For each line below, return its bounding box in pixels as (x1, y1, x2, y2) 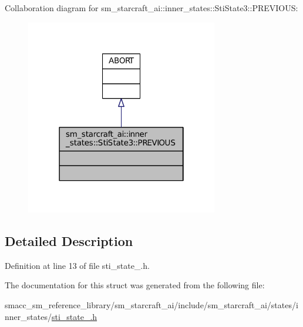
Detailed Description (5, 231, 133, 250)
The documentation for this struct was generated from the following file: (5, 279, 265, 291)
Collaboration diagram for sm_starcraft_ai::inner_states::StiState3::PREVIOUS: (5, 2, 298, 14)
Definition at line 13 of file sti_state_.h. (5, 259, 150, 271)
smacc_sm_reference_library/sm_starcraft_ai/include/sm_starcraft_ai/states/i (5, 298, 298, 311)
